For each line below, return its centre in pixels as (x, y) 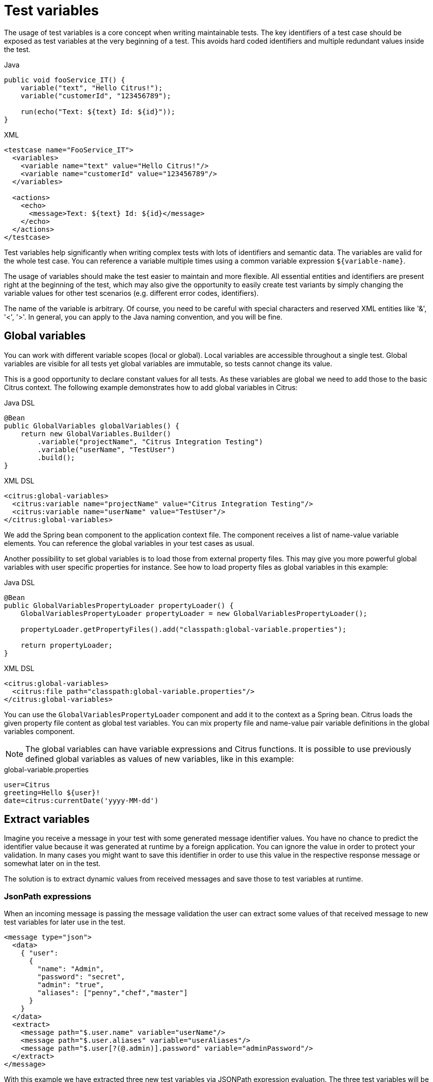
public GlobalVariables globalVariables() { (92, 426)
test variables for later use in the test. (65, 922)
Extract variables (47, 819)
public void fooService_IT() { (65, 80)
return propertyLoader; (67, 645)
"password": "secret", (81, 977)
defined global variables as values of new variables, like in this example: (160, 759)
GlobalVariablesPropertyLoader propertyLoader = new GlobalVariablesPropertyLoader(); (194, 613)
